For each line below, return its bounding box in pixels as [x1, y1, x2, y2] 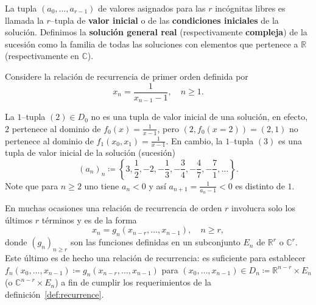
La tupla [5, 2, 37, 14]
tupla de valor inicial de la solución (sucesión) [5, 146, 175, 159]
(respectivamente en [5, 49, 79, 62]
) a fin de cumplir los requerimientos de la [55, 276, 212, 289]
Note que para [5, 179, 58, 192]
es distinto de [235, 179, 285, 192]
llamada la [5, 13, 44, 26]
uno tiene [84, 179, 119, 192]
